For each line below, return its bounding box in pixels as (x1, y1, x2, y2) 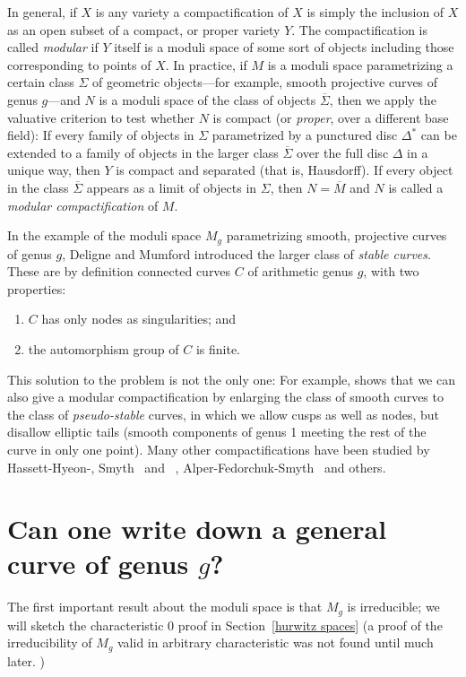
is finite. (195, 339, 241, 358)
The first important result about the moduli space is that (7, 597, 323, 616)
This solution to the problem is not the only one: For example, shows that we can (7, 369, 455, 388)
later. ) (7, 651, 46, 670)
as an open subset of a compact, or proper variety (7, 20, 280, 39)
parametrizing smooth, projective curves (226, 226, 447, 245)
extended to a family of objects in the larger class (7, 143, 279, 161)
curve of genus (7, 545, 189, 582)
